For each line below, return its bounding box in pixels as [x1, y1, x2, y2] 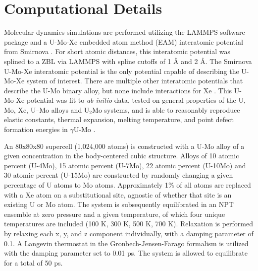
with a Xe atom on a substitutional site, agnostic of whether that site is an [4, 189, 232, 200]
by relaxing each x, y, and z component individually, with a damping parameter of [4, 228, 254, 238]
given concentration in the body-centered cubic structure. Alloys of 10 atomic [4, 150, 239, 161]
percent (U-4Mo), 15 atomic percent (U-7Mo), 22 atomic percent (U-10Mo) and [4, 160, 246, 170]
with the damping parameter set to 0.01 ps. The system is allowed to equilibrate [4, 248, 248, 258]
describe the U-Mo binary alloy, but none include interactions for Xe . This [4, 85, 232, 95]
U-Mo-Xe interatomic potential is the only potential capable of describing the [4, 66, 239, 76]
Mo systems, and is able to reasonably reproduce [92, 104, 240, 115]
